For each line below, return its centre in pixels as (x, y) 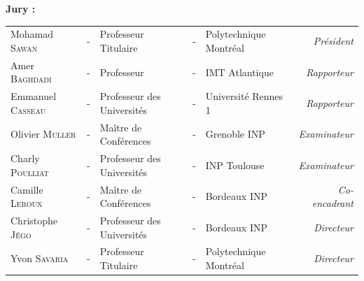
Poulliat (30, 172)
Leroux (27, 203)
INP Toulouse (235, 165)
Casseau (28, 109)
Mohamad (32, 34)
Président (333, 41)
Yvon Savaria (40, 258)
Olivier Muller (43, 134)
